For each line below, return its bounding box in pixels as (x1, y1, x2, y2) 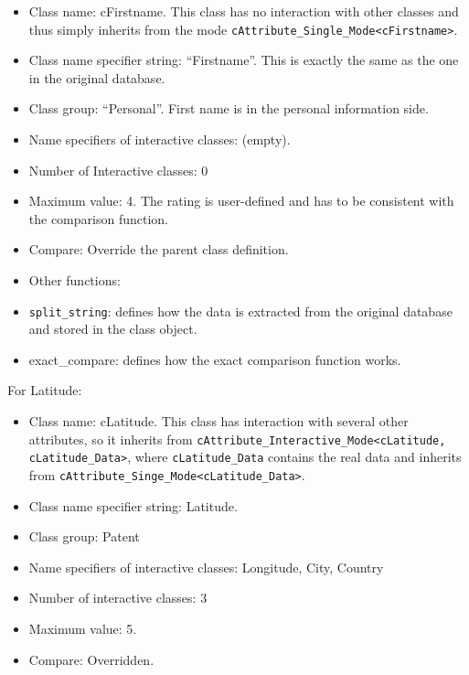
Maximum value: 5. (28, 618, 137, 637)
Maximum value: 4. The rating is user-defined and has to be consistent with (28, 191, 454, 210)
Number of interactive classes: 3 (28, 588, 208, 607)
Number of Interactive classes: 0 (28, 160, 208, 179)
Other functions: (28, 271, 121, 289)
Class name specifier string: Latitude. (28, 496, 238, 515)
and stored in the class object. (28, 319, 197, 338)
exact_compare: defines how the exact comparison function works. (28, 349, 401, 369)
